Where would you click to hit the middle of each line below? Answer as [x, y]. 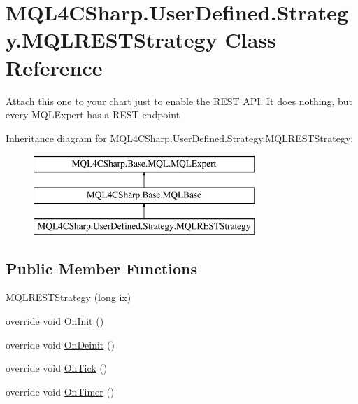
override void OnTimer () [60, 391]
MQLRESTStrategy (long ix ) [69, 297]
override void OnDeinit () [60, 344]
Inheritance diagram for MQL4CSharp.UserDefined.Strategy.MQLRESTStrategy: [180, 138]
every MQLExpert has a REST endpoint [93, 114]
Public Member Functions [101, 268]
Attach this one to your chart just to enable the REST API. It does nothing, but [179, 100]
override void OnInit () [55, 321]
